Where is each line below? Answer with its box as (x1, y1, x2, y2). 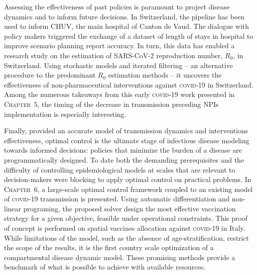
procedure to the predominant (4, 70, 96, 80)
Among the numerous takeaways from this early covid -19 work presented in (4, 89, 235, 99)
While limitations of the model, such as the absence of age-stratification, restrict (4, 232, 249, 243)
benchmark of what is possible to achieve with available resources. (4, 262, 206, 272)
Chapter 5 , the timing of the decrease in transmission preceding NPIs (4, 98, 219, 109)
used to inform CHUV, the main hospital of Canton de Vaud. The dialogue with (4, 21, 249, 31)
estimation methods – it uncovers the (108, 70, 222, 80)
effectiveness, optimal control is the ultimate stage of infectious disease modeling (4, 135, 250, 145)
